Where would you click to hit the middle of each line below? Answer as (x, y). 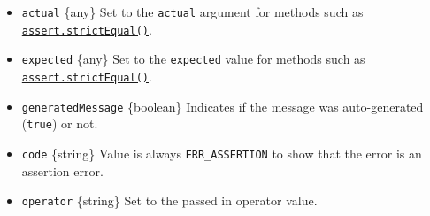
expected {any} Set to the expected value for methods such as (193, 59)
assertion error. (62, 170)
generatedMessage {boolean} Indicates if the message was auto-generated (223, 106)
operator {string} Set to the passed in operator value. (169, 201)
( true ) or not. (60, 123)
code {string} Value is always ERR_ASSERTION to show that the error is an (222, 153)
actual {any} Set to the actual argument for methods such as (192, 12)
